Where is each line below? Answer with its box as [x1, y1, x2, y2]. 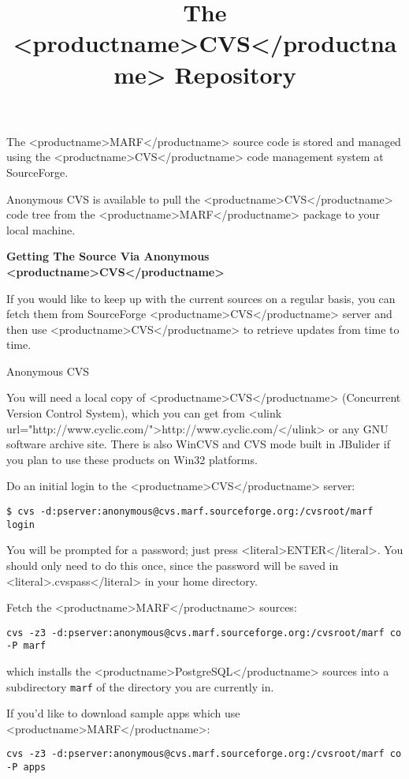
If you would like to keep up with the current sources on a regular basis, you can [6, 290, 396, 306]
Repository [174, 58, 296, 90]
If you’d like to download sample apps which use [6, 705, 240, 721]
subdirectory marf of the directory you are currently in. [6, 678, 274, 695]
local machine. [6, 221, 76, 238]
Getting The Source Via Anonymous [6, 248, 210, 264]
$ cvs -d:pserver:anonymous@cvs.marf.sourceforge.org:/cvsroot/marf [6, 506, 374, 518]
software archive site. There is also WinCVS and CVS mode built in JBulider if [6, 436, 390, 452]
